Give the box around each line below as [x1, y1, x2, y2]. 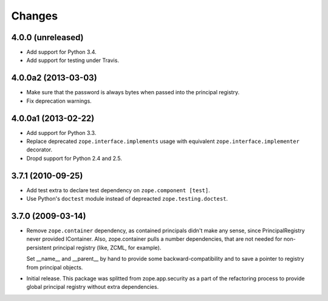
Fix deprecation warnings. [26, 97, 92, 105]
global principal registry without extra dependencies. [26, 283, 159, 291]
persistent [26, 244, 52, 251]
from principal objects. [26, 263, 83, 271]
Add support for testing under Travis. [26, 57, 120, 64]
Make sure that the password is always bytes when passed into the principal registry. [26, 89, 240, 96]
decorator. [26, 146, 53, 153]
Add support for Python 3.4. [26, 49, 97, 56]
